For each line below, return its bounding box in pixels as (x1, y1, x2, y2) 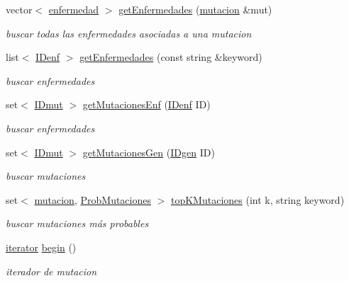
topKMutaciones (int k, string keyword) (170, 192, 345, 207)
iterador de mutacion (6, 263, 97, 278)
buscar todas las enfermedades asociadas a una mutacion (6, 25, 252, 40)
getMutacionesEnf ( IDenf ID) (82, 97, 211, 112)
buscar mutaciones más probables (6, 216, 149, 231)
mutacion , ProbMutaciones (34, 192, 151, 207)
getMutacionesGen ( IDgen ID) (82, 144, 215, 159)
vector (6, 2, 33, 16)
